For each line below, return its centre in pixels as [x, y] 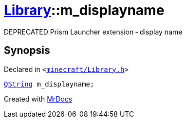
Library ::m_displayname [84, 10]
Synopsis [27, 51]
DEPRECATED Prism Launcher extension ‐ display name [93, 32]
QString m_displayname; [49, 84]
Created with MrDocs [38, 99]
